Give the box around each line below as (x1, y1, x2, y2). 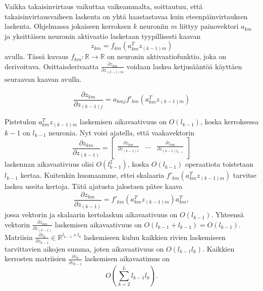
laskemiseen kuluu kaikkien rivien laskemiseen (84, 231, 226, 242)
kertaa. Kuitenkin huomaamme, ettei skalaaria (20, 170, 165, 180)
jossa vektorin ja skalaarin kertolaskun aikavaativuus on (5, 209, 178, 220)
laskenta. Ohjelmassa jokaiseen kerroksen (5, 21, 131, 31)
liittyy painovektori (179, 21, 239, 31)
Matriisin (5, 231, 33, 242)
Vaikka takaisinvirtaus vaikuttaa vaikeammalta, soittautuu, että (5, 1, 203, 11)
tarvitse (233, 170, 257, 180)
